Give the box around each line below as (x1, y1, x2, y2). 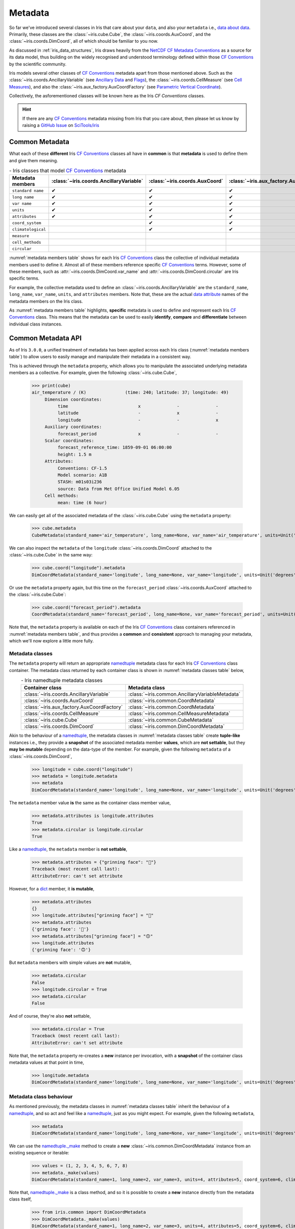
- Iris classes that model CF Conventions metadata (9, 167, 126, 174)
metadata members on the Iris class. (9, 298, 83, 304)
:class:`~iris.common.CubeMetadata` (128, 717, 214, 724)
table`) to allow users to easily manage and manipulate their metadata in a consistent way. (9, 354, 192, 360)
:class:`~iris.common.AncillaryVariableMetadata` (128, 691, 240, 698)
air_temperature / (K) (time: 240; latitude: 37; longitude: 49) (31, 390, 229, 395)
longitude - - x (57, 417, 219, 423)
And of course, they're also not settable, (9, 1013, 91, 1019)
